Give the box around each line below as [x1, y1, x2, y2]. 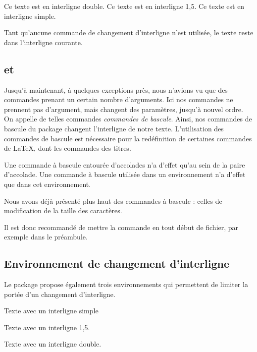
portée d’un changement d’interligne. [4, 289, 115, 299]
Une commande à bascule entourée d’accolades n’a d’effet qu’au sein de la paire [4, 159, 245, 170]
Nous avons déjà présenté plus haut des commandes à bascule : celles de [4, 195, 222, 206]
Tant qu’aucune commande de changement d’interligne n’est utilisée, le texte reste [4, 27, 254, 38]
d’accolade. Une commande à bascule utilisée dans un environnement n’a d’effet [4, 169, 246, 179]
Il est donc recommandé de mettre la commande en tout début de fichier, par [4, 222, 239, 232]
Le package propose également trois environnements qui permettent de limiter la [4, 279, 248, 290]
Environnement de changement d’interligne [4, 256, 229, 271]
